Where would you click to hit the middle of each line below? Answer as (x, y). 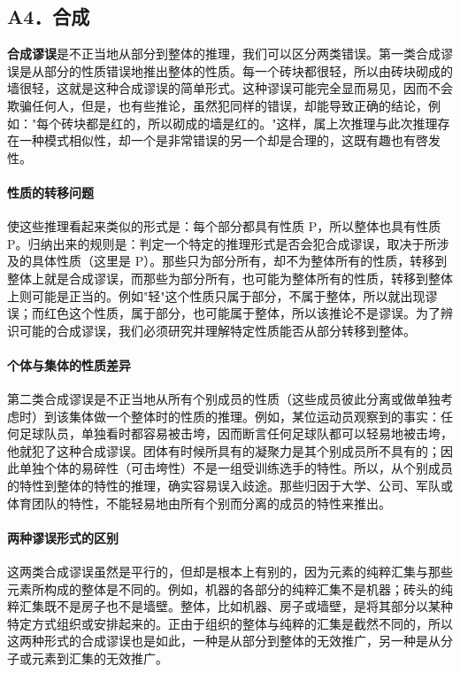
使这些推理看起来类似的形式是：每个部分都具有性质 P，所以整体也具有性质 (224, 226)
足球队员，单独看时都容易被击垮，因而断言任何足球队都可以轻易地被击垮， (236, 433)
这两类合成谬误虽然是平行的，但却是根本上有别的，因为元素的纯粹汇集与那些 (230, 572)
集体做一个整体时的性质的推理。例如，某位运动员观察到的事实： (254, 416)
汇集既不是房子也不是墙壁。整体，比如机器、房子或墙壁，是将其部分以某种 (236, 606)
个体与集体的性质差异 (69, 364)
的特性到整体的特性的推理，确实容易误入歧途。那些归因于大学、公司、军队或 (230, 486)
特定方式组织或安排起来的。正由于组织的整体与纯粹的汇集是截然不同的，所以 (230, 623)
